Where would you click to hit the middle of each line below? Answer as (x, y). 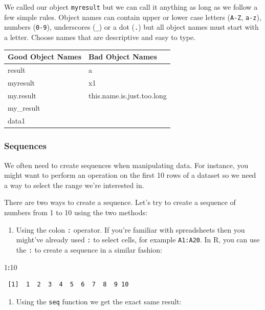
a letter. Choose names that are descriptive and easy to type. (100, 37)
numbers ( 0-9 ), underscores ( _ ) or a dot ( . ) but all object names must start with (131, 27)
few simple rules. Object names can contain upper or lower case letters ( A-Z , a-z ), (133, 17)
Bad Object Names (123, 57)
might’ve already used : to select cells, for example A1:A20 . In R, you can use (138, 240)
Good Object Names (45, 57)
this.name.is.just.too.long (128, 95)
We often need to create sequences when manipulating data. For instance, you (126, 165)
